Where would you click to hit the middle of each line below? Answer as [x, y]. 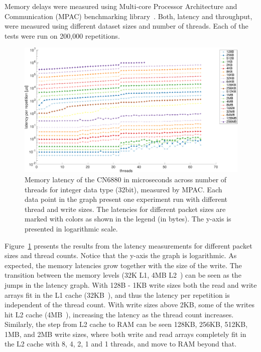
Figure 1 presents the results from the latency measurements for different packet [128, 245]
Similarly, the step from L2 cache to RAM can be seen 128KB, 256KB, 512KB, [126, 324]
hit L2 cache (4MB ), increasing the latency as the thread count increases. [119, 314]
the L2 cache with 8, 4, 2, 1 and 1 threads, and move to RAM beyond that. [121, 344]
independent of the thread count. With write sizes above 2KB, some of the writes [129, 305]
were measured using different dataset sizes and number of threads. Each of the [126, 26]
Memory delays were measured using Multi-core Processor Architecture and [121, 6]
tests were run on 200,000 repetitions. [62, 35]
